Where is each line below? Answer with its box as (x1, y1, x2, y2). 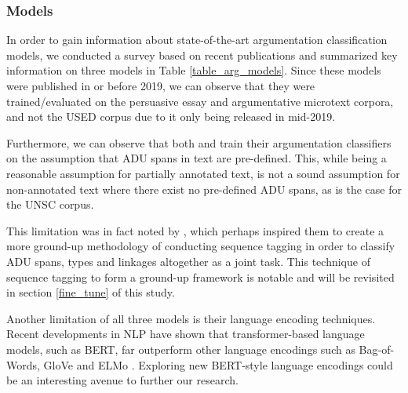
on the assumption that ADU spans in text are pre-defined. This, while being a (6, 150, 387, 166)
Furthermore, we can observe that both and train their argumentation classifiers (6, 134, 392, 151)
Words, (6, 356, 40, 373)
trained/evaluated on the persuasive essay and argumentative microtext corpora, (6, 93, 394, 109)
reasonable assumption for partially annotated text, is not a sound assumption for (6, 165, 400, 181)
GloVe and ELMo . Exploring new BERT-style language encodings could (43, 356, 393, 373)
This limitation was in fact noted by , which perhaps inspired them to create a (6, 222, 384, 238)
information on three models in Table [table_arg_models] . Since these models (6, 62, 381, 78)
